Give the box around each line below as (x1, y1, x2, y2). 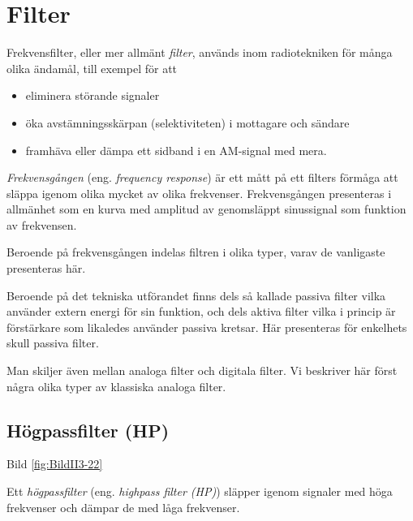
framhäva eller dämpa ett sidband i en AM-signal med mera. (25, 141, 327, 158)
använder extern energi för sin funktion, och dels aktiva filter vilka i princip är (6, 303, 396, 320)
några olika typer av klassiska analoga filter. (6, 377, 226, 394)
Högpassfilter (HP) (6, 417, 170, 442)
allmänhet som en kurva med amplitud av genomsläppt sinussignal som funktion (6, 200, 407, 217)
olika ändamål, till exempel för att (6, 59, 178, 76)
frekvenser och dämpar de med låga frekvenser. (6, 498, 240, 515)
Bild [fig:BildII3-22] (6, 455, 103, 472)
